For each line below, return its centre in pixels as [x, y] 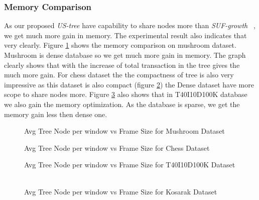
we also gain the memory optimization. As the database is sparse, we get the [122, 104]
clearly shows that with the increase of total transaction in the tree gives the [122, 65]
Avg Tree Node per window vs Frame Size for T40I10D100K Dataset [130, 165]
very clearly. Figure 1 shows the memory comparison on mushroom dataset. [120, 45]
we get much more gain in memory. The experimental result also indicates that [125, 35]
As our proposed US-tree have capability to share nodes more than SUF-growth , [130, 25]
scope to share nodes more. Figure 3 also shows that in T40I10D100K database [126, 94]
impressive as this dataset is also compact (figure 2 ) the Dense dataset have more [129, 84]
